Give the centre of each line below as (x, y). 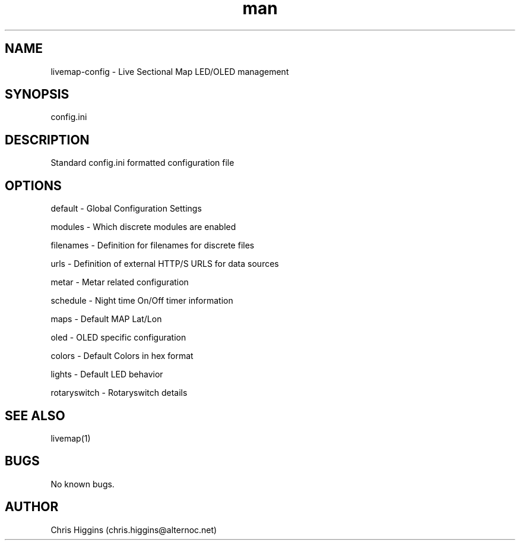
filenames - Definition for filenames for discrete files (153, 245)
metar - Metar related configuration (120, 282)
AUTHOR (32, 507)
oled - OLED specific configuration (118, 338)
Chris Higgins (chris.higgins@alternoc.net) (134, 530)
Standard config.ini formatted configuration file (142, 163)
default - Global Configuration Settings (126, 209)
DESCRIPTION (47, 140)
